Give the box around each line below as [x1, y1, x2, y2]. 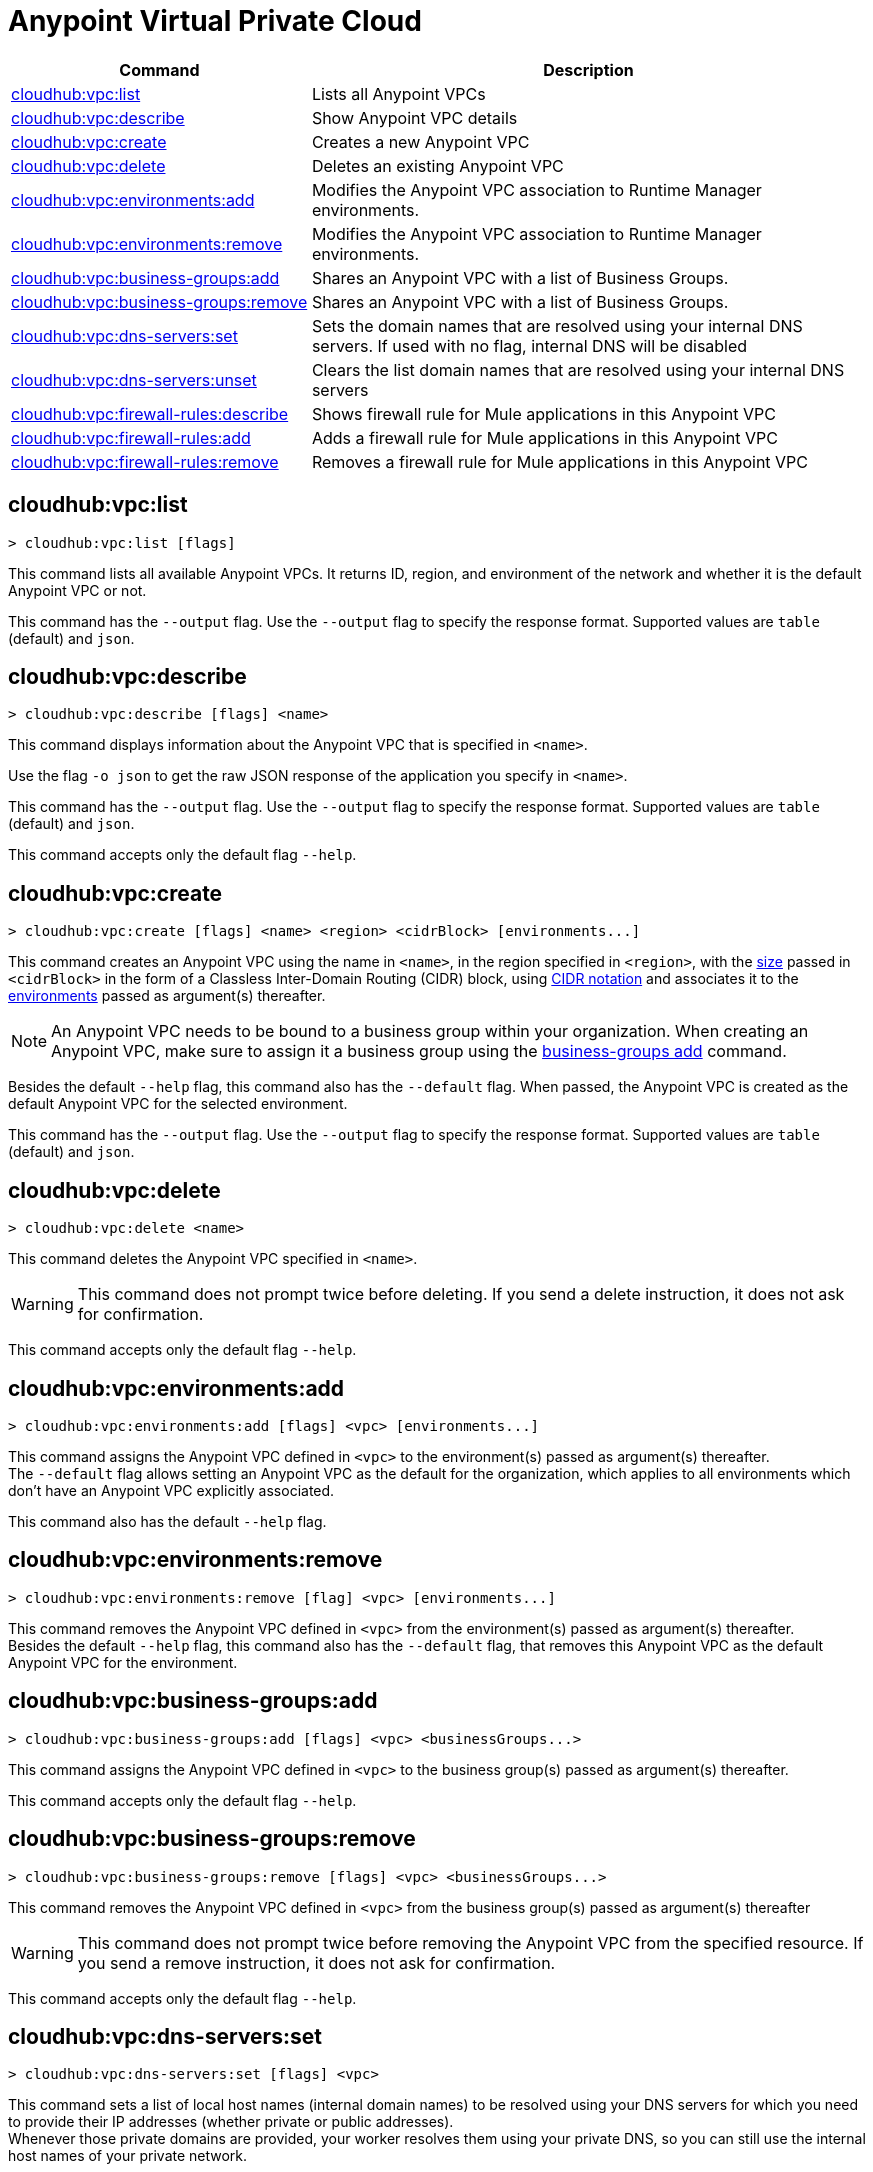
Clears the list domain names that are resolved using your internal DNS [311, 359, 845, 380]
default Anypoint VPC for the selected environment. [8, 1095, 348, 1113]
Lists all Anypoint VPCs [311, 83, 486, 104]
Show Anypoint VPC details [311, 107, 518, 128]
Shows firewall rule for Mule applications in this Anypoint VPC [311, 403, 776, 424]
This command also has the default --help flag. [8, 1512, 327, 1530]
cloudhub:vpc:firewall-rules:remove [11, 451, 279, 472]
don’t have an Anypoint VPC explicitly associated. [8, 1481, 335, 1499]
